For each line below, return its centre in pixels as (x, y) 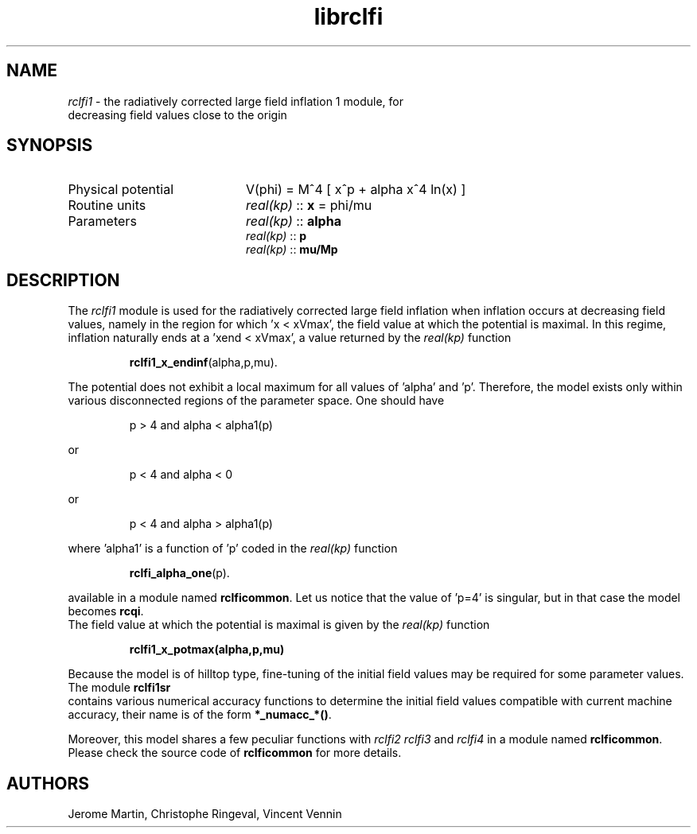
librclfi (348, 17)
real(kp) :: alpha (293, 221)
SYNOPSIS (50, 145)
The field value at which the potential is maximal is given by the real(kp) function (279, 625)
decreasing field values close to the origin (177, 114)
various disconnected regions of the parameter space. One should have (256, 401)
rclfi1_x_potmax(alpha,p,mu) (207, 650)
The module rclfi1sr (119, 688)
